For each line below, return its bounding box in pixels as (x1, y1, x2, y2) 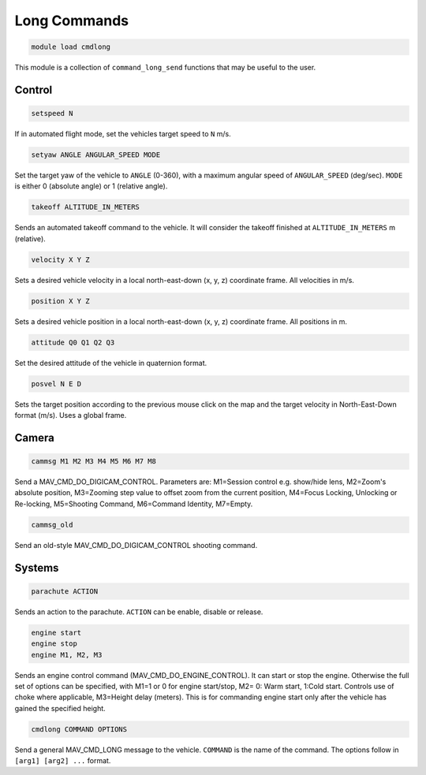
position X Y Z (31, 296, 90, 305)
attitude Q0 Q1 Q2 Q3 (31, 337, 115, 347)
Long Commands (14, 12, 129, 29)
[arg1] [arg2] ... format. (14, 756, 111, 766)
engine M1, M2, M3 (31, 650, 103, 659)
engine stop (31, 639, 78, 648)
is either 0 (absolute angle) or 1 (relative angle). (14, 181, 168, 191)
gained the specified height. (14, 703, 106, 713)
